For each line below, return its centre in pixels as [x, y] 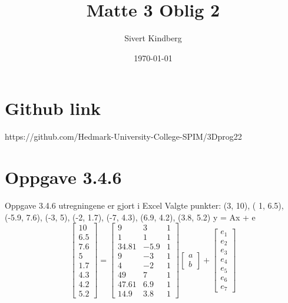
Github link [53, 108]
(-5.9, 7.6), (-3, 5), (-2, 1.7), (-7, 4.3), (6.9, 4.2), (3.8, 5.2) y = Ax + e [130, 217]
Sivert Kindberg [153, 38]
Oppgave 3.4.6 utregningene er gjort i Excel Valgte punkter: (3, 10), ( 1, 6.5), [144, 205]
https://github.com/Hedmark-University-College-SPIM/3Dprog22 [123, 136]
